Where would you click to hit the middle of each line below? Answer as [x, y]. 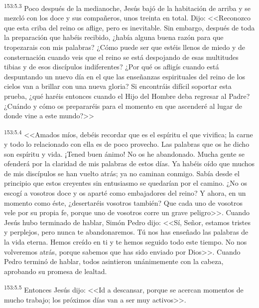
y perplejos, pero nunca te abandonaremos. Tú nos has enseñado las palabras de [126, 232]
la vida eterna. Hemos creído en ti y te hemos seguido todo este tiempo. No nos [126, 241]
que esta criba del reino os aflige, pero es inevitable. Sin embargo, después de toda [129, 27]
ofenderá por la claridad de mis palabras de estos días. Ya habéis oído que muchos [129, 163]
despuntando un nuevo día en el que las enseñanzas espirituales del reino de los [125, 76]
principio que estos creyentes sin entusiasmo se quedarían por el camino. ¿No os [126, 183]
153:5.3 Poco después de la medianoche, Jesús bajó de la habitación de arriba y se [127, 7]
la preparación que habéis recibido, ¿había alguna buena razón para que [114, 37]
